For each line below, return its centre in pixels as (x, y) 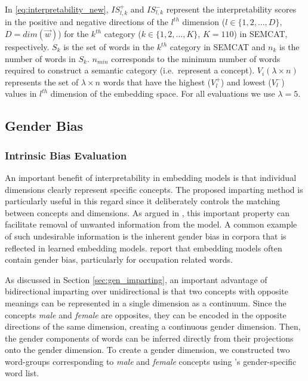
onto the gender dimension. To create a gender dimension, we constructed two (147, 350)
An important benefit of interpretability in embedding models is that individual (151, 177)
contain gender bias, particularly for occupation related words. (119, 259)
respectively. (27, 47)
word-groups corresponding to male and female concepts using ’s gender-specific (151, 361)
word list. (22, 373)
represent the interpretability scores (231, 9)
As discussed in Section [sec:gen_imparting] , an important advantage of (136, 279)
